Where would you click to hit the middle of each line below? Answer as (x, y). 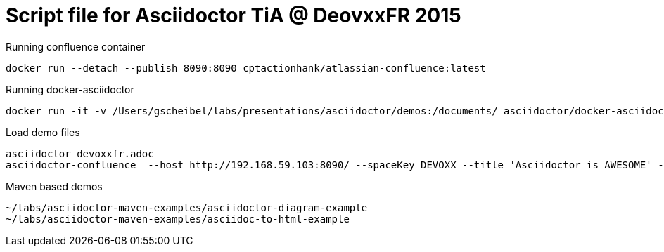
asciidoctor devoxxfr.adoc (80, 153)
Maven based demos (54, 186)
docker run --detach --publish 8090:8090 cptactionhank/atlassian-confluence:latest (246, 68)
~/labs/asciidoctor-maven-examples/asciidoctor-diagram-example (187, 207)
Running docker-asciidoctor (70, 89)
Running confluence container (76, 46)
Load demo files (43, 132)
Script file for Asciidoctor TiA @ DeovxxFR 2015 (234, 15)
